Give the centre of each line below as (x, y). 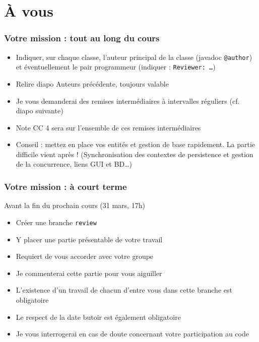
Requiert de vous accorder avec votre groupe (85, 256)
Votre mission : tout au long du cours (82, 38)
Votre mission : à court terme (66, 186)
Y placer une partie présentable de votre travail (89, 239)
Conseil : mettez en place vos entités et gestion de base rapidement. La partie (136, 144)
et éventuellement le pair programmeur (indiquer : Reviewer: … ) (116, 67)
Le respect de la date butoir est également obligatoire (98, 317)
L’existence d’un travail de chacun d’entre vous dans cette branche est (124, 290)
